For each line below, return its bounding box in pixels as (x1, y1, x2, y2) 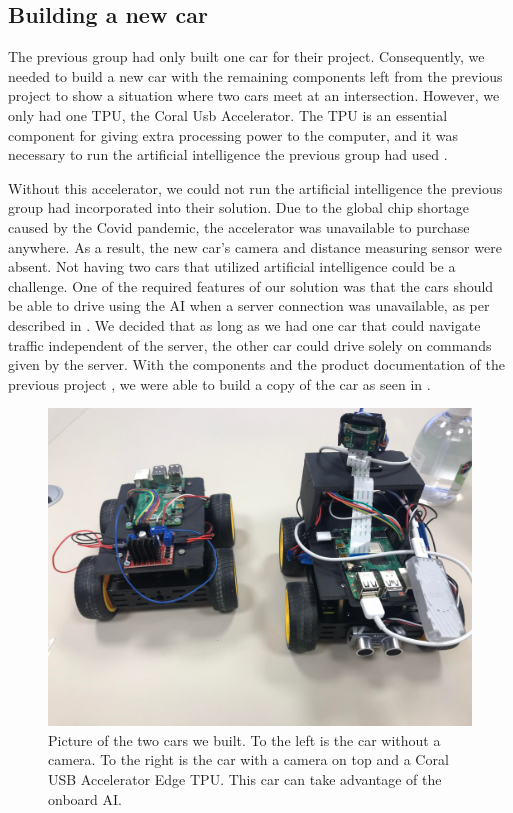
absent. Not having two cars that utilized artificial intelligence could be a (8, 256, 456, 277)
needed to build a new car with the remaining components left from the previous (8, 65, 503, 86)
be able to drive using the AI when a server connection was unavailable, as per (8, 295, 490, 316)
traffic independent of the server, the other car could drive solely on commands (8, 334, 492, 355)
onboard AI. (48, 788, 122, 809)
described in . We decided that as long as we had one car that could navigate (8, 314, 481, 335)
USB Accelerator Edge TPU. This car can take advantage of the (48, 769, 442, 790)
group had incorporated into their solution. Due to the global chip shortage (8, 197, 470, 218)
